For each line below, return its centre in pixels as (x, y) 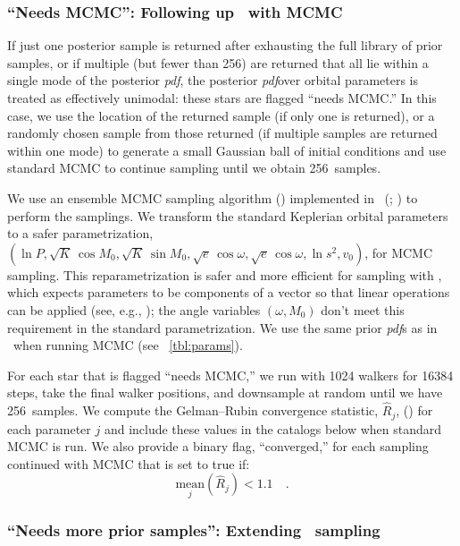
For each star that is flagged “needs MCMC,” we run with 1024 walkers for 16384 (230, 375)
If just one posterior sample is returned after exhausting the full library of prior (225, 45)
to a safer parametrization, (80, 233)
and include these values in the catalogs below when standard (273, 428)
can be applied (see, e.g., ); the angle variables (134, 309)
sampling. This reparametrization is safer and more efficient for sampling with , (225, 274)
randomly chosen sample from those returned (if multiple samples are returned (222, 133)
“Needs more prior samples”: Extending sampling (194, 529)
